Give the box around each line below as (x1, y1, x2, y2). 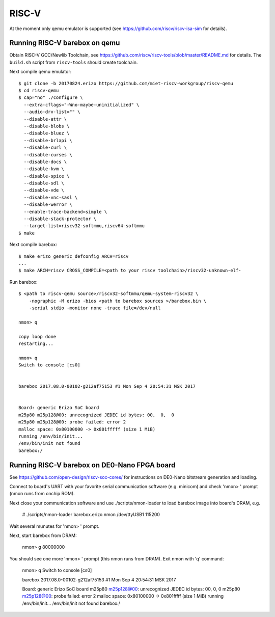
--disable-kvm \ (23, 166, 65, 172)
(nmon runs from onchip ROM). (9, 491, 75, 497)
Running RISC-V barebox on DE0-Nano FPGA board (9, 461, 176, 469)
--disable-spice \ (23, 173, 70, 179)
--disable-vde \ (23, 187, 65, 193)
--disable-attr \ (23, 116, 67, 122)
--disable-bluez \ (23, 130, 70, 136)
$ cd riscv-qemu (18, 88, 59, 94)
